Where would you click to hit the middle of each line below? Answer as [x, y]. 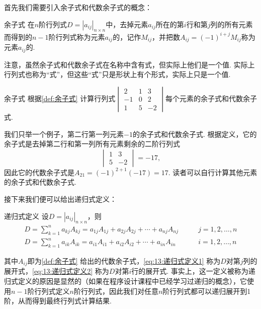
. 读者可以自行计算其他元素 [213, 172]
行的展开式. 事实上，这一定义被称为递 [193, 271]
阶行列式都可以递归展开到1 [207, 291]
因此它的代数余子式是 [39, 172]
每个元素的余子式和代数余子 [211, 98]
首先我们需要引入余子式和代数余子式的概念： [78, 7]
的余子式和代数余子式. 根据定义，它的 [195, 134]
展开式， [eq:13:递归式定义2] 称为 [57, 271]
